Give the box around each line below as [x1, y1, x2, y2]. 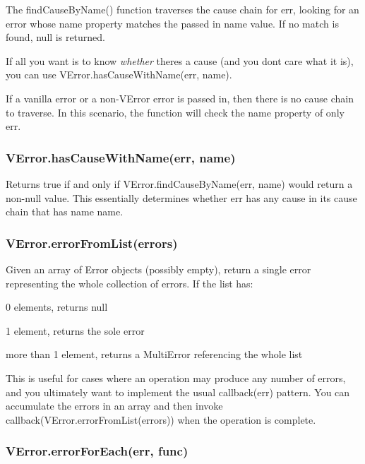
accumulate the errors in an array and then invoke [6, 398, 223, 413]
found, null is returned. [6, 30, 106, 44]
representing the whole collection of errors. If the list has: [6, 275, 253, 290]
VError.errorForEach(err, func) [6, 442, 189, 460]
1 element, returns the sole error [6, 323, 145, 338]
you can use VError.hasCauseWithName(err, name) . [6, 67, 232, 82]
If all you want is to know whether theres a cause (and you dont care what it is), [6, 53, 354, 68]
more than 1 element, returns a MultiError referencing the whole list [6, 347, 303, 362]
